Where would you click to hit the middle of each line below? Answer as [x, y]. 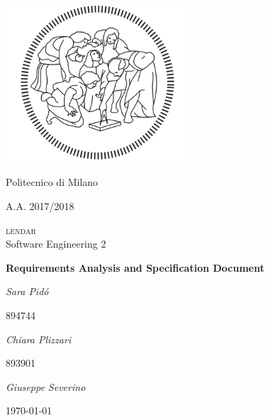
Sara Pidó [27, 291]
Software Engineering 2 [56, 244]
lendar [21, 230]
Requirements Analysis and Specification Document [135, 267]
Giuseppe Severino [46, 386]
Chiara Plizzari [39, 339]
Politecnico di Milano [52, 182]
